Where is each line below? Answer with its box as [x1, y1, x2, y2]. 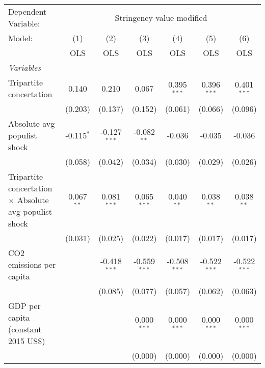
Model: [8, 32, 33, 44]
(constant [8, 323, 42, 335]
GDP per [8, 300, 41, 312]
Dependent [8, 6, 47, 17]
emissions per [8, 259, 56, 270]
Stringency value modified [115, 11, 207, 23]
